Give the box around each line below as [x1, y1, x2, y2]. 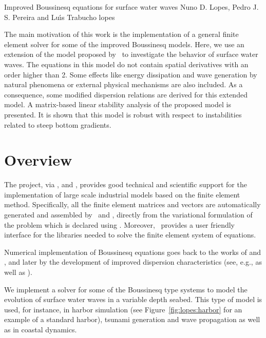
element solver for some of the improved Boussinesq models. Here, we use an [4, 38, 244, 49]
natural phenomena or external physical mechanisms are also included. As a [4, 79, 243, 90]
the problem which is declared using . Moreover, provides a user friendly [4, 219, 235, 230]
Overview [4, 149, 72, 170]
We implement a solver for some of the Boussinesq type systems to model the [4, 284, 248, 294]
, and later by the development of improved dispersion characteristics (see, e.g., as [4, 256, 262, 267]
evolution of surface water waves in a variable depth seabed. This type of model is [4, 294, 262, 305]
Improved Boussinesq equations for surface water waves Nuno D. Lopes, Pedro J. [4, 2, 259, 12]
